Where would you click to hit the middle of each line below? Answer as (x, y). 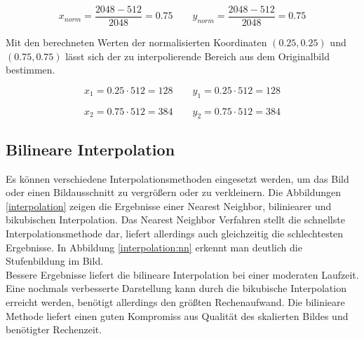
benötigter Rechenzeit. (54, 329)
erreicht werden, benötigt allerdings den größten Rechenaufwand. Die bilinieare (175, 301)
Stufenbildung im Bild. (55, 261)
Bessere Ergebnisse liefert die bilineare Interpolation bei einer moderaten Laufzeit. (182, 274)
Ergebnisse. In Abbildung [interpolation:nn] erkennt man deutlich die (154, 247)
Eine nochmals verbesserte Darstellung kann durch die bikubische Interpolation (176, 288)
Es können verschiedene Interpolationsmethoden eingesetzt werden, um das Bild (177, 178)
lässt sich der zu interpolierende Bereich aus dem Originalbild (197, 56)
